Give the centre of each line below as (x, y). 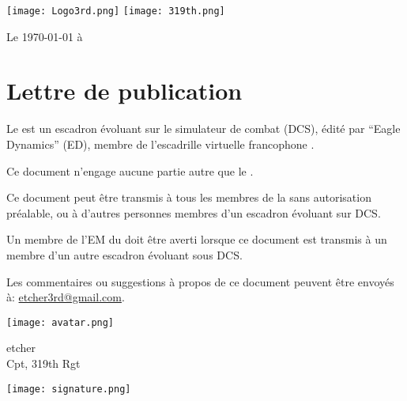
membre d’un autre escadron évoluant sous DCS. (124, 254)
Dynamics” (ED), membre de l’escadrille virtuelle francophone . (160, 144)
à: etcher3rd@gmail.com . (66, 297)
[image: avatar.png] (60, 322)
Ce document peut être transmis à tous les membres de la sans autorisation (189, 197)
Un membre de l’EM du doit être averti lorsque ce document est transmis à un (197, 239)
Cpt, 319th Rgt (43, 363)
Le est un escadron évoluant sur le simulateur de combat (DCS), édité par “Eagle (203, 129)
